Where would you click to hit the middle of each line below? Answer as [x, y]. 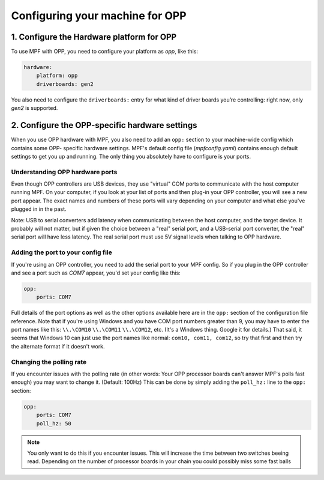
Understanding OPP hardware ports [64, 172]
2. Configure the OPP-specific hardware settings [104, 125]
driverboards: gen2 [65, 84]
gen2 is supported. [34, 108]
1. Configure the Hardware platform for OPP [94, 37]
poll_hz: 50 [54, 423]
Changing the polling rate [49, 362]
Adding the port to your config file [61, 252]
